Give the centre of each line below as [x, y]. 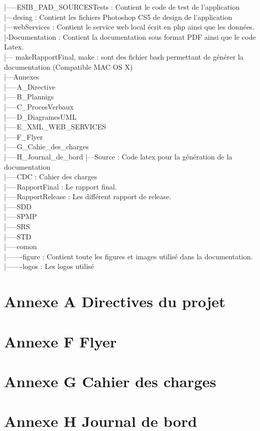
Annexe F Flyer [60, 341]
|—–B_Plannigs [29, 97]
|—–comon [21, 246]
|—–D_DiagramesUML [40, 116]
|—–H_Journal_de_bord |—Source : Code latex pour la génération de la [118, 156]
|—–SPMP [21, 216]
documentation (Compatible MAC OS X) [69, 66]
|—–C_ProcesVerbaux [39, 106]
